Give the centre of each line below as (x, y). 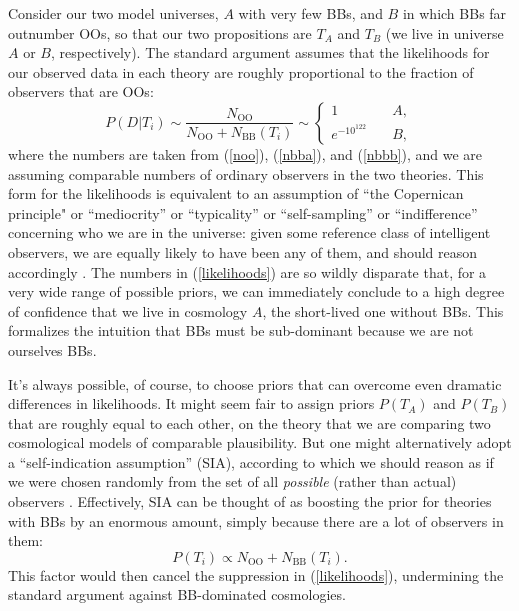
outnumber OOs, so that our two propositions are (160, 32)
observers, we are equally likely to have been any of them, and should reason (243, 251)
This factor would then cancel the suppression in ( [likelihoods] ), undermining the (256, 574)
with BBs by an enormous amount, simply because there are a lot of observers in (256, 520)
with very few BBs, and (310, 13)
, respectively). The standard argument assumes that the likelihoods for (270, 52)
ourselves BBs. (52, 349)
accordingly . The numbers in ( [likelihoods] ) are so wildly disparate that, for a (247, 271)
